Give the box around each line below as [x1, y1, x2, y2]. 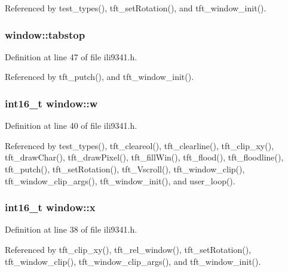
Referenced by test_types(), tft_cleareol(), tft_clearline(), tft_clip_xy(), [5, 139, 274, 152]
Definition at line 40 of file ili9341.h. [5, 119, 137, 132]
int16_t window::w [5, 95, 98, 110]
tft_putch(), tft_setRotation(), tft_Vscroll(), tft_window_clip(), [5, 163, 245, 175]
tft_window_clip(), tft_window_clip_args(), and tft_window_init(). [5, 255, 261, 267]
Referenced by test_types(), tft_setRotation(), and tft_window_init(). [5, 2, 266, 14]
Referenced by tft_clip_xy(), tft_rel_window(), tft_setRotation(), [5, 243, 252, 255]
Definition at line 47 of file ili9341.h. [5, 50, 137, 63]
